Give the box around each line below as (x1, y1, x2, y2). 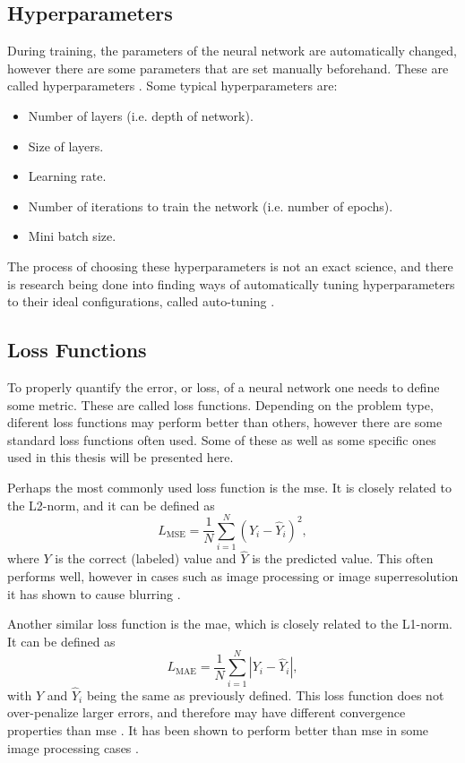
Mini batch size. (28, 227, 116, 245)
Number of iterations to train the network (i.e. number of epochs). (28, 196, 393, 215)
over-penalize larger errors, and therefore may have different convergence (7, 703, 406, 722)
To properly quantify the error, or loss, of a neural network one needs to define (7, 377, 440, 396)
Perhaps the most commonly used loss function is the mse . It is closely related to (7, 477, 452, 496)
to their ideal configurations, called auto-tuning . (7, 292, 275, 311)
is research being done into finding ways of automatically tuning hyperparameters (7, 274, 455, 293)
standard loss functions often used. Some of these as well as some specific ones (7, 430, 436, 449)
